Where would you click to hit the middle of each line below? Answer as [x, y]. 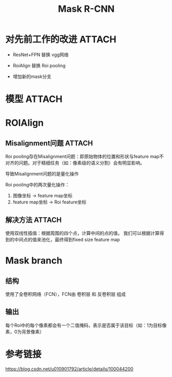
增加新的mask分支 [32, 76]
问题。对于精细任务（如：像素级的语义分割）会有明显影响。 [82, 163]
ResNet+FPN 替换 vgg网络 [41, 54]
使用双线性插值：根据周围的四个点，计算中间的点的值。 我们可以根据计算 [82, 233]
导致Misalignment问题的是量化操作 [42, 174]
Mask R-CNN [86, 9]
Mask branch [34, 261]
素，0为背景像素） [25, 331]
